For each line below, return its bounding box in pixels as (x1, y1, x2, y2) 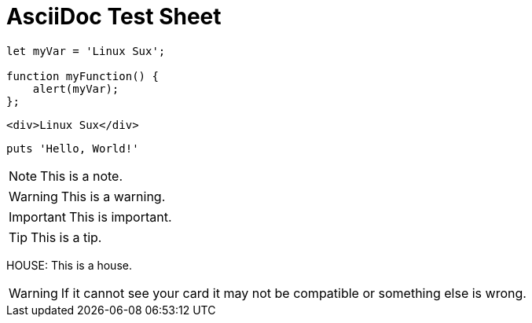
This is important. (68, 208, 172, 225)
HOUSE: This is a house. (6, 258, 132, 272)
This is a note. (40, 167, 123, 184)
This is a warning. (61, 188, 166, 204)
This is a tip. (31, 229, 102, 245)
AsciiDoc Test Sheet (6, 3, 222, 30)
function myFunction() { (6, 69, 159, 83)
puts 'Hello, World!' (6, 141, 139, 155)
